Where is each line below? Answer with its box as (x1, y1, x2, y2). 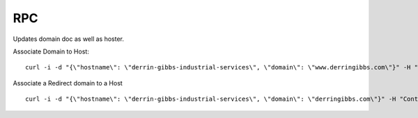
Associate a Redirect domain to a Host (13, 78, 123, 87)
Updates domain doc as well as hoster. (13, 35, 125, 43)
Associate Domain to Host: (13, 47, 90, 56)
